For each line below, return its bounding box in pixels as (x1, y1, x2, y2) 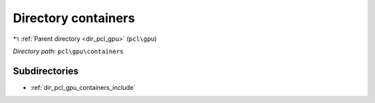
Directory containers (12, 10, 135, 26)
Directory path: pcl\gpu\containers (12, 47, 124, 55)
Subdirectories (12, 65, 79, 77)
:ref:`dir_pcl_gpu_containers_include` (30, 83, 135, 91)
